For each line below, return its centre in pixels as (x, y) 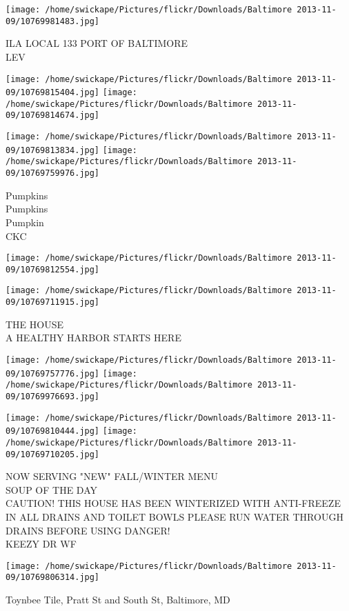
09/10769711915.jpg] (53, 302)
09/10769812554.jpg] (53, 269)
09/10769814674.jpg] (53, 116)
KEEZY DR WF (41, 544)
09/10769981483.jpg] (53, 21)
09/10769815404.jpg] (53, 93)
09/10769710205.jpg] (53, 454)
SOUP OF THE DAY (52, 489)
